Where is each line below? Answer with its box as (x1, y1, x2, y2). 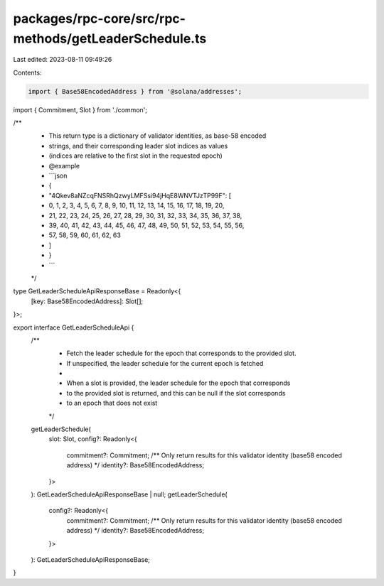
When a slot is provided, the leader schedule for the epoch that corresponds (66, 379, 291, 387)
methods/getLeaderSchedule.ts (13, 31, 207, 46)
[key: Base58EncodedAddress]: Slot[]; (31, 297, 144, 305)
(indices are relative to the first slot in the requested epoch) (48, 151, 223, 160)
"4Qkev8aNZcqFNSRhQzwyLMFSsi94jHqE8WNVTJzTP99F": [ (48, 191, 231, 200)
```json (48, 171, 68, 180)
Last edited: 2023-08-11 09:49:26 (13, 55, 112, 64)
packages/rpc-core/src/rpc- (13, 11, 186, 26)
